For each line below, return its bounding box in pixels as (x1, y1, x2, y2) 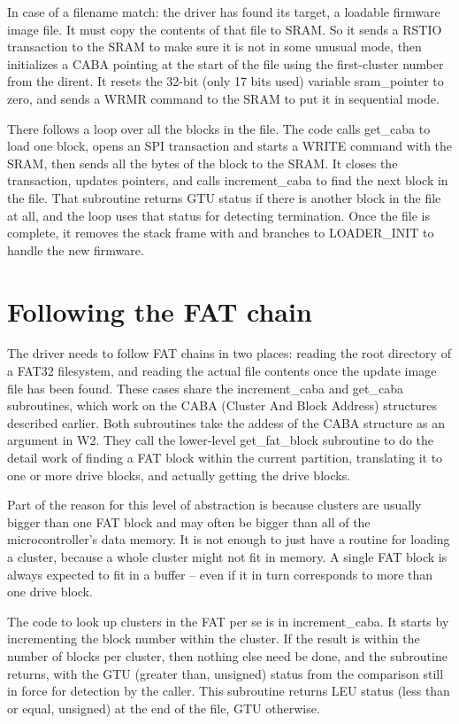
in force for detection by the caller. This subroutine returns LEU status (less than (7, 681, 450, 700)
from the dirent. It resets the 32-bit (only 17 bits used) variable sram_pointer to (7, 72, 444, 90)
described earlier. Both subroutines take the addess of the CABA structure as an (7, 413, 446, 432)
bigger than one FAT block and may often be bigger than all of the (7, 512, 371, 531)
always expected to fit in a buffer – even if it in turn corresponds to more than (7, 564, 433, 583)
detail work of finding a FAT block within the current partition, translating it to (7, 448, 443, 466)
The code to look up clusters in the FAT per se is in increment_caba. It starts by (7, 611, 449, 630)
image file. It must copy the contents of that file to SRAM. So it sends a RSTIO (7, 19, 442, 38)
